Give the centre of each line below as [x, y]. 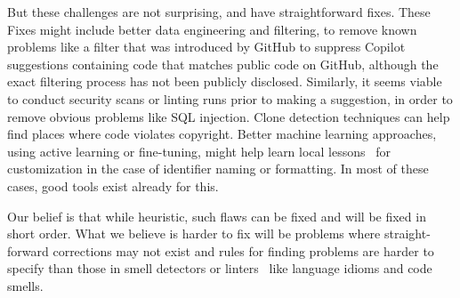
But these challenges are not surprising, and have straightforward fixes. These [219, 12]
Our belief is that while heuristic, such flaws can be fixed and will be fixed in [217, 216]
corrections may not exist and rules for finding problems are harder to [243, 250]
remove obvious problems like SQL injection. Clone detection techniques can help [229, 116]
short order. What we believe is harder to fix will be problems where [194, 234]
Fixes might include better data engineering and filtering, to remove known [212, 29]
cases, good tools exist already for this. [113, 185]
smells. [25, 285]
